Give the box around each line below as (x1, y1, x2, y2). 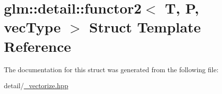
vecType (4, 17, 61, 37)
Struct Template (89, 17, 201, 37)
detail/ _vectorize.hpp (4, 80, 68, 91)
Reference (4, 36, 71, 56)
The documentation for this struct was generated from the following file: (4, 64, 219, 74)
